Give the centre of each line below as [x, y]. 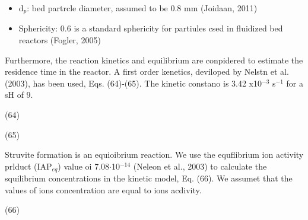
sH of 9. [19, 95]
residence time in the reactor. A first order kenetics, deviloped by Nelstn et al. [147, 71]
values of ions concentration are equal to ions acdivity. [103, 189]
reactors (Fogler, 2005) [60, 40]
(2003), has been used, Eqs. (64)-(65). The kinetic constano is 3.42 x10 [134, 83]
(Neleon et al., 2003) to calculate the [200, 166]
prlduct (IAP [28, 166]
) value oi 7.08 [84, 166]
